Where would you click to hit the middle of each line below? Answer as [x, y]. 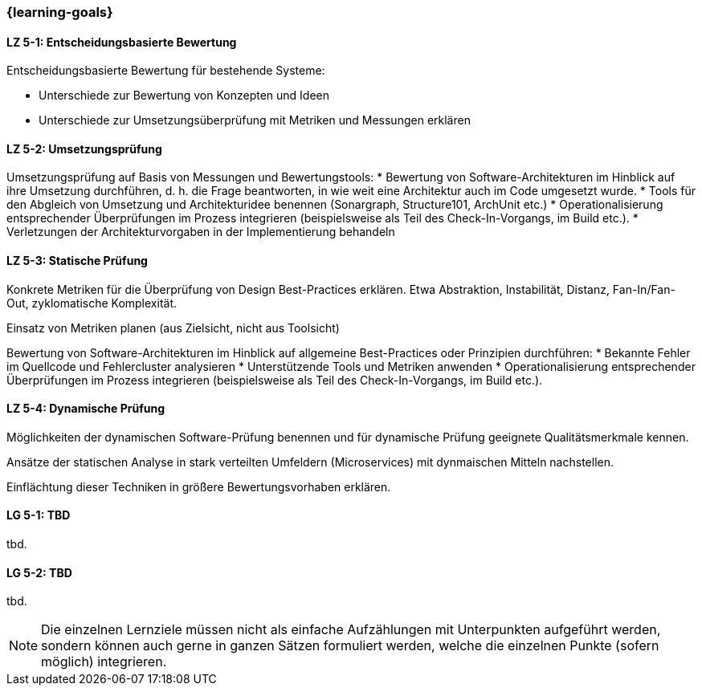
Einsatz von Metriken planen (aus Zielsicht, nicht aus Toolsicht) [173, 328]
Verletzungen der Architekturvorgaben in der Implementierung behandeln [201, 232]
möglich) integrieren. [104, 662]
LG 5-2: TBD [39, 572]
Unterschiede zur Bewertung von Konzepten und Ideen [184, 96]
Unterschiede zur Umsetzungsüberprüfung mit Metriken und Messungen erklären [255, 120]
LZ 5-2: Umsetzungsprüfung [84, 149]
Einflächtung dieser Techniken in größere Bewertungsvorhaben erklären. [199, 486]
